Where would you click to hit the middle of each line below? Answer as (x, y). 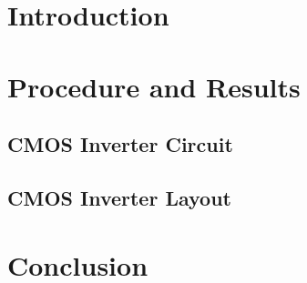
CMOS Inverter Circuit (120, 144)
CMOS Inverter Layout (119, 197)
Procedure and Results (154, 86)
